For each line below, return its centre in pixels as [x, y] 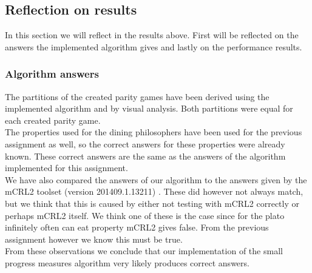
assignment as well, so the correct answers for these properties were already [145, 143]
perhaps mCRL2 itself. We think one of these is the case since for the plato [145, 215]
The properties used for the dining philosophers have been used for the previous [154, 132]
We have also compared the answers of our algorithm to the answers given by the [156, 179]
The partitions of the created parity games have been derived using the [137, 96]
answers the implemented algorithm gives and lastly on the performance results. [154, 46]
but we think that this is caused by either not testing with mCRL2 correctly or [152, 203]
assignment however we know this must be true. [94, 239]
